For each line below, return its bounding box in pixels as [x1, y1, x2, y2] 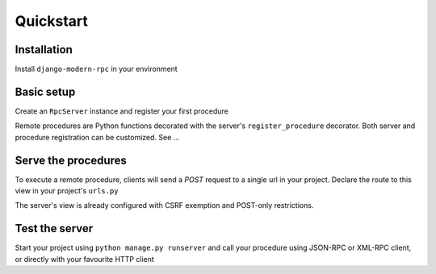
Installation [15, 43, 73, 56]
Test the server [15, 222, 94, 235]
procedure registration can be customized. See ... [15, 132, 180, 142]
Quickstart [15, 12, 89, 30]
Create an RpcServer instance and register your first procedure [15, 106, 229, 116]
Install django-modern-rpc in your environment [15, 64, 178, 74]
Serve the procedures [15, 153, 127, 167]
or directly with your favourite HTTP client [15, 254, 155, 264]
